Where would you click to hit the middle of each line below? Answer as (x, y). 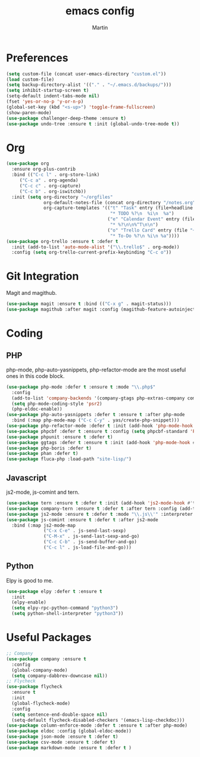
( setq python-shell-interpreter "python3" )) (68, 614)
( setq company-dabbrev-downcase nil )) (60, 676)
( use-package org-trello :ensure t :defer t (62, 241)
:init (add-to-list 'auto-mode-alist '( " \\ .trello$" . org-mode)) (96, 247)
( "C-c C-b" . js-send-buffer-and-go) (90, 542)
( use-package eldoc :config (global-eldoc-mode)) (69, 731)
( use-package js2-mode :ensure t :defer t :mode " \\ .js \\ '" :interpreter (100, 514)
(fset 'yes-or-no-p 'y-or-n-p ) (45, 102)
